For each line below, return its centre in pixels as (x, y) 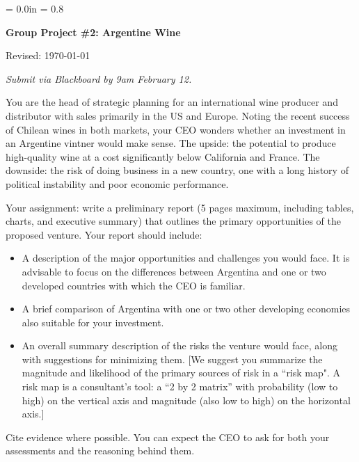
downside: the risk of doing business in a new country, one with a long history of (177, 170)
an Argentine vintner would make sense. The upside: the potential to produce (171, 143)
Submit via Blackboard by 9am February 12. (99, 78)
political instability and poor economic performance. (117, 183)
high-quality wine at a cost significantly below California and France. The (163, 156)
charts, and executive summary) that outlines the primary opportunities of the (173, 221)
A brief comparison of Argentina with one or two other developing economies (186, 309)
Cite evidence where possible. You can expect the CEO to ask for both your (168, 437)
